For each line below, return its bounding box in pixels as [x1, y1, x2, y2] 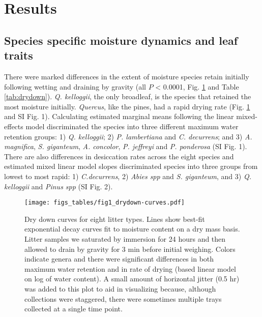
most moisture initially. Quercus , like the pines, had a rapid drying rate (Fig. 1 [4, 101, 250, 111]
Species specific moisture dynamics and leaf [4, 32, 238, 48]
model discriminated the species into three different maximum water [25, 121, 239, 131]
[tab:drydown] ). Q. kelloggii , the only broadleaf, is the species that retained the [4, 91, 251, 102]
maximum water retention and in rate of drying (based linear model [24, 263, 237, 274]
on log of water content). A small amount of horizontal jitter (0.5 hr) [24, 273, 240, 284]
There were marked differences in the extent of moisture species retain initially [4, 71, 249, 81]
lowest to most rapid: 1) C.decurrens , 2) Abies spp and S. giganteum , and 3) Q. [4, 170, 251, 181]
